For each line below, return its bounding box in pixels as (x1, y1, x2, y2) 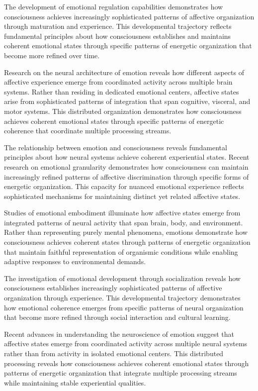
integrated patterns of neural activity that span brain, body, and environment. (4, 217, 243, 227)
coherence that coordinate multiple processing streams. (4, 125, 172, 136)
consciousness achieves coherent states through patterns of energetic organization (4, 237, 251, 247)
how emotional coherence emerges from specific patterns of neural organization (4, 302, 244, 312)
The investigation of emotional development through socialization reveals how (4, 273, 241, 283)
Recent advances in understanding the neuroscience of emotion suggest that (4, 328, 235, 339)
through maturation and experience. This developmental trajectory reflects (4, 21, 232, 31)
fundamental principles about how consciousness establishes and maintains (4, 30, 231, 41)
